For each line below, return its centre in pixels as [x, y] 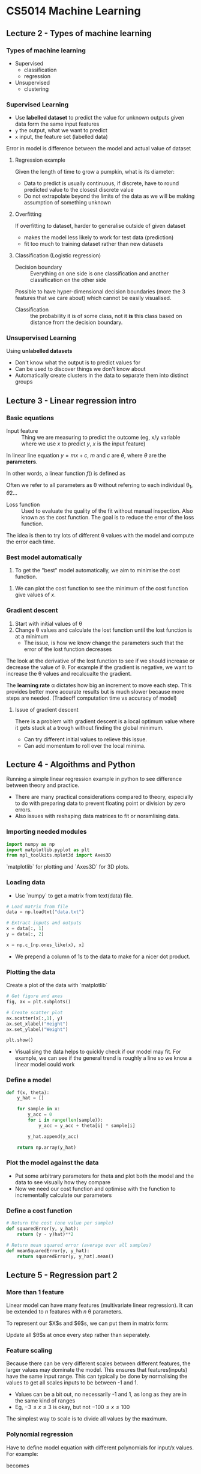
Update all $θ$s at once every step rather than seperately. [79, 1335]
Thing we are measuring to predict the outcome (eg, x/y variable [101, 438]
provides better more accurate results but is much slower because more [95, 691]
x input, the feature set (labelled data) [61, 137]
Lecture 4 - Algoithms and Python [71, 764]
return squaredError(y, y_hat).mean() [65, 1256]
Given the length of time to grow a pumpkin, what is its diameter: [95, 172]
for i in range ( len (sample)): [65, 1120]
